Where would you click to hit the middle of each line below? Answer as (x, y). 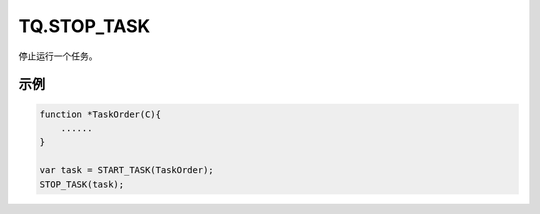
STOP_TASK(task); (82, 184)
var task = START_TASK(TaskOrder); (126, 170)
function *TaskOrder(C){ (100, 114)
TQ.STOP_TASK (84, 26)
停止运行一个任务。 (58, 56)
